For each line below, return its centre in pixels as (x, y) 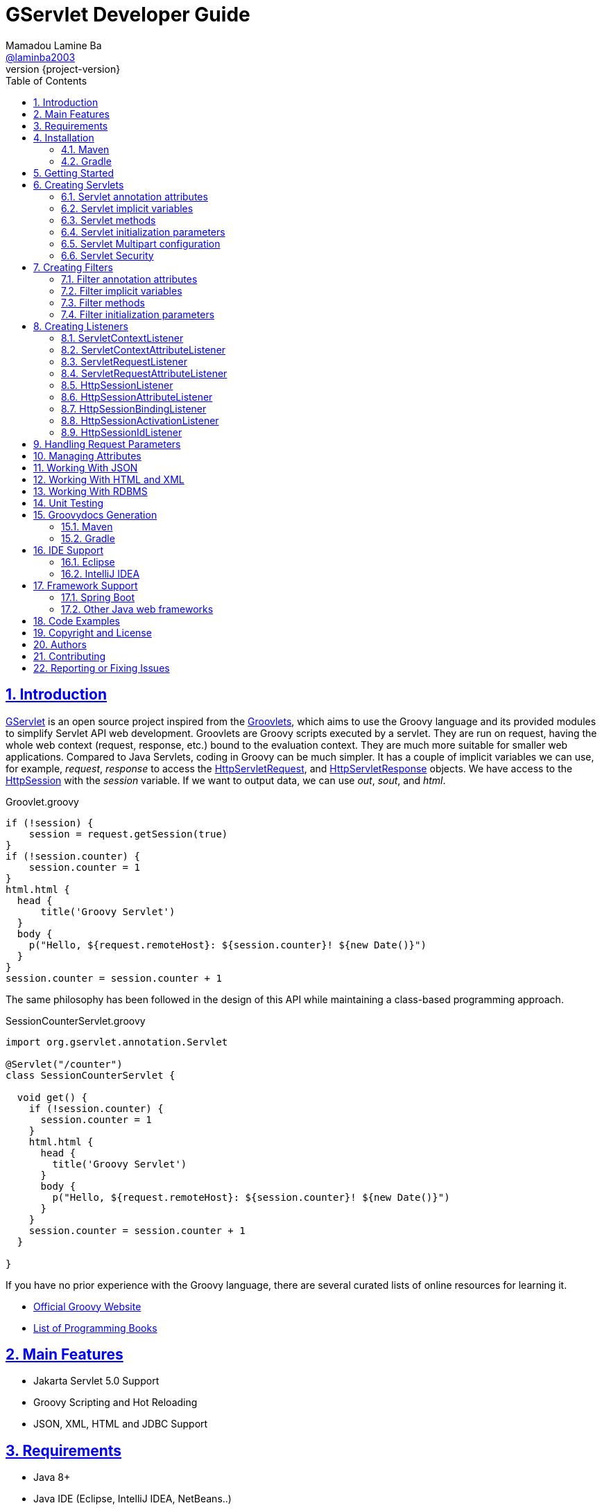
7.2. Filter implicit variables (122, 290)
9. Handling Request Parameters (107, 444)
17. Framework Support (86, 585)
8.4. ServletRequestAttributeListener (144, 373)
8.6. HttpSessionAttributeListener (137, 397)
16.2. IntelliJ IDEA (101, 573)
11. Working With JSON (86, 467)
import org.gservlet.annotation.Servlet (117, 1042)
